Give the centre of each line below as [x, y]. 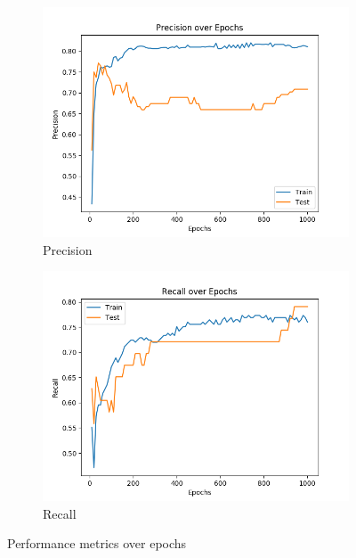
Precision [68, 249]
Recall [60, 513]
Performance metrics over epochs [97, 543]
